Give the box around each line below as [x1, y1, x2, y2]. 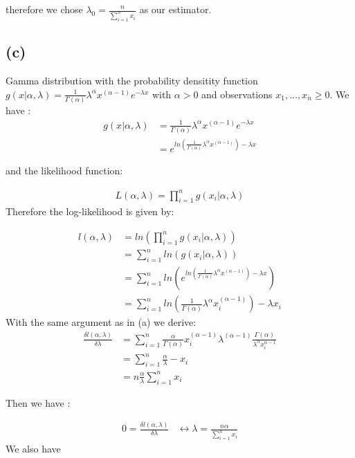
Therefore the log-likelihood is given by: [6, 204, 174, 219]
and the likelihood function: [6, 163, 123, 178]
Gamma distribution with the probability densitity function [6, 73, 258, 88]
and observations [201, 86, 273, 101]
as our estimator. [139, 2, 212, 16]
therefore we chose [6, 2, 83, 16]
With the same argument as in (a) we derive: [6, 315, 197, 329]
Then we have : [6, 395, 71, 410]
